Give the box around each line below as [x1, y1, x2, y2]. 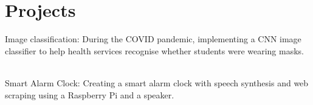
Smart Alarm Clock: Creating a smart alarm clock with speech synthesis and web [5, 76, 309, 89]
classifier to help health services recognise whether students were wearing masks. [5, 44, 304, 57]
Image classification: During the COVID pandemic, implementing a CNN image [5, 33, 301, 45]
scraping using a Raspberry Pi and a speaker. [5, 88, 174, 101]
